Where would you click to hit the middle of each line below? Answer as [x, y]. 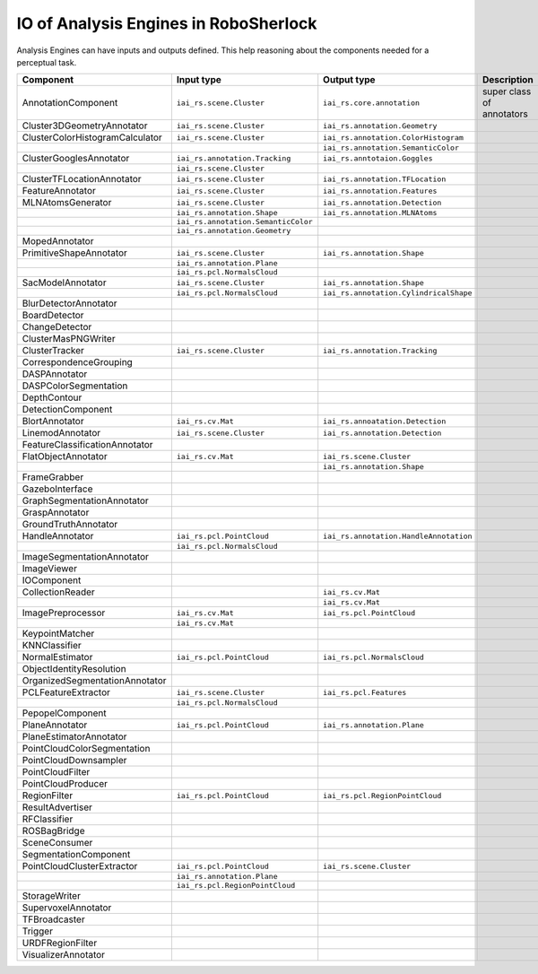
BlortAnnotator [53, 422]
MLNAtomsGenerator [67, 203]
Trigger [38, 931]
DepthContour [52, 397]
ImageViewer [50, 569]
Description [508, 80]
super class [507, 91]
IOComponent [52, 580]
